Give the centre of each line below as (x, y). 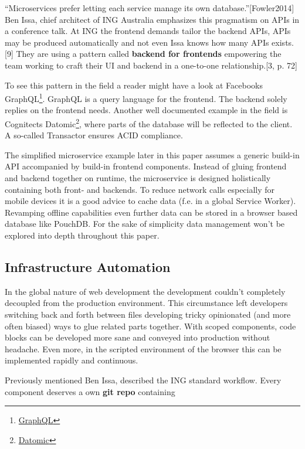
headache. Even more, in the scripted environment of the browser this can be (143, 348)
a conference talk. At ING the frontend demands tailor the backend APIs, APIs (148, 31)
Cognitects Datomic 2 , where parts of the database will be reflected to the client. (149, 123)
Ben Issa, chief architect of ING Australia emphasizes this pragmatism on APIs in (152, 19)
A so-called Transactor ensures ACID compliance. (94, 135)
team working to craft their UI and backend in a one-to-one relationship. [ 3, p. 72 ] (151, 65)
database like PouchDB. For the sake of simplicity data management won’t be (145, 224)
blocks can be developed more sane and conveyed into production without (138, 337)
